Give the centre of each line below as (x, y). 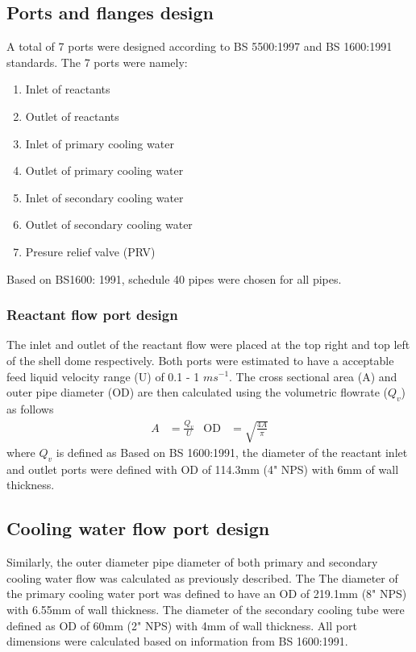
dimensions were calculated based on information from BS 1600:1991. (177, 641)
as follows (30, 408)
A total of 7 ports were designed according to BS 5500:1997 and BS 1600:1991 (200, 46)
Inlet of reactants (68, 89)
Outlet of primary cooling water (104, 170)
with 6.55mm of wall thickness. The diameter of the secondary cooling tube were (206, 610)
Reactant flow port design (92, 315)
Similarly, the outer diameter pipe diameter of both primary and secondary (192, 562)
